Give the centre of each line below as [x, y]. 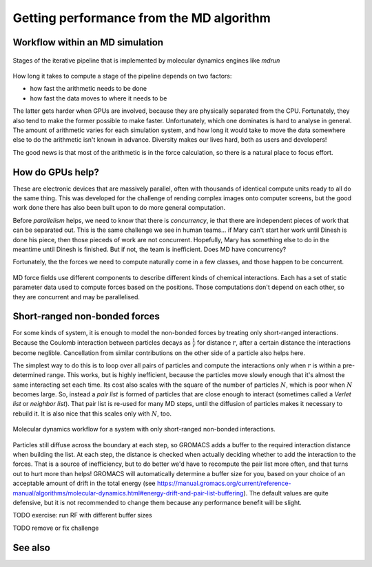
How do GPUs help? [56, 172]
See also [32, 547]
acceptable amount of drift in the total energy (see [84, 483]
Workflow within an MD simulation [88, 42]
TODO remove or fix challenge [56, 528]
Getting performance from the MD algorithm [142, 18]
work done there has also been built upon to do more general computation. [119, 208]
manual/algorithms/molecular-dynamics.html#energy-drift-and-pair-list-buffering [128, 493]
